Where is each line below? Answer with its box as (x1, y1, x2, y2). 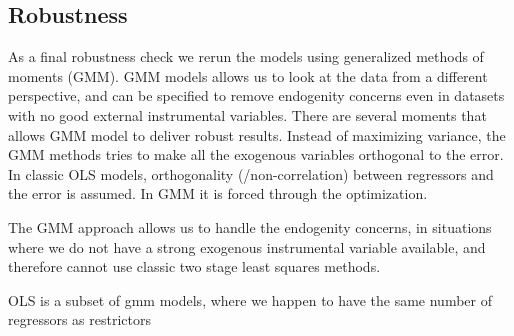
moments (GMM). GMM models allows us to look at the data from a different (8, 65, 488, 86)
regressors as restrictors (8, 309, 151, 330)
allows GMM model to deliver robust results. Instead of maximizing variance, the (8, 124, 506, 145)
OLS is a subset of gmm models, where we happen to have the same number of (8, 289, 492, 310)
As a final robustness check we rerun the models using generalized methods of (8, 46, 484, 67)
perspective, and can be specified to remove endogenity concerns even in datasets (8, 85, 505, 106)
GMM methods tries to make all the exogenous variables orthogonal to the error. (8, 144, 504, 165)
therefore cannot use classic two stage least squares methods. (8, 256, 381, 277)
